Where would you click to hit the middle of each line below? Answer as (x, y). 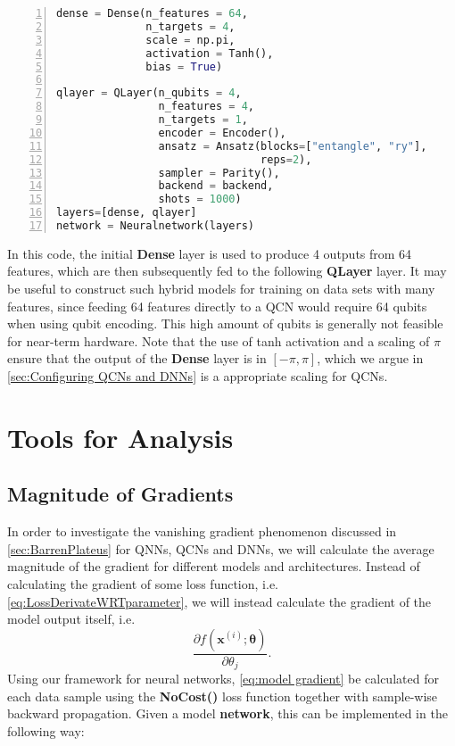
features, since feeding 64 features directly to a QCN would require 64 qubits (217, 306)
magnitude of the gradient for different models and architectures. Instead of (214, 566)
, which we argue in (370, 358)
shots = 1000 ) (200, 199)
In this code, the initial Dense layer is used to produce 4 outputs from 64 (210, 253)
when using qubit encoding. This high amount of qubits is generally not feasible (225, 323)
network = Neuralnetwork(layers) (155, 226)
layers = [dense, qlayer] (127, 213)
